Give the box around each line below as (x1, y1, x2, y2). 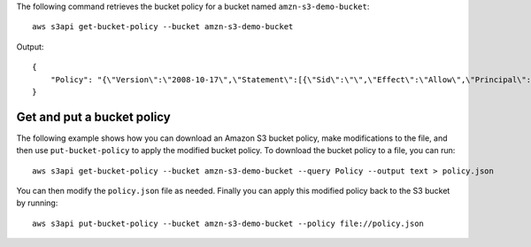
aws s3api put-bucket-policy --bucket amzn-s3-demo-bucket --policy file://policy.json (32, 218, 425, 228)
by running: (16, 197, 58, 208)
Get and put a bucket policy (16, 109, 172, 124)
